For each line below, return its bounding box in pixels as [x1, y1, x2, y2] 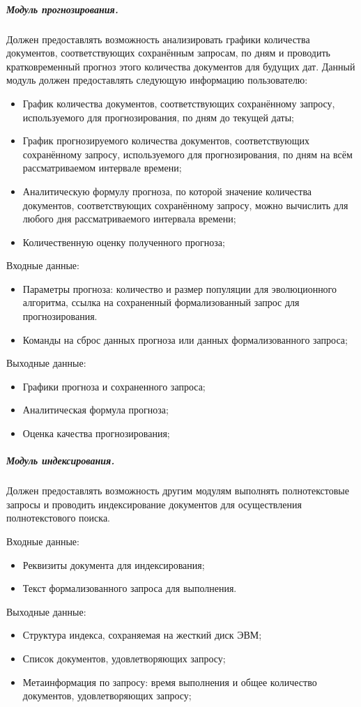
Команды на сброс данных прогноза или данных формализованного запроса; [22, 332, 348, 347]
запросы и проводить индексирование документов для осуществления [6, 496, 302, 511]
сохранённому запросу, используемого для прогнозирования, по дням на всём [22, 146, 353, 161]
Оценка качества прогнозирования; [22, 426, 170, 441]
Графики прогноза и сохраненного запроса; [22, 379, 206, 393]
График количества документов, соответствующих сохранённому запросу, [22, 96, 335, 110]
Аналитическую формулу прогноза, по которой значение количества [22, 183, 312, 198]
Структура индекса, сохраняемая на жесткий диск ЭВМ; [22, 628, 262, 642]
